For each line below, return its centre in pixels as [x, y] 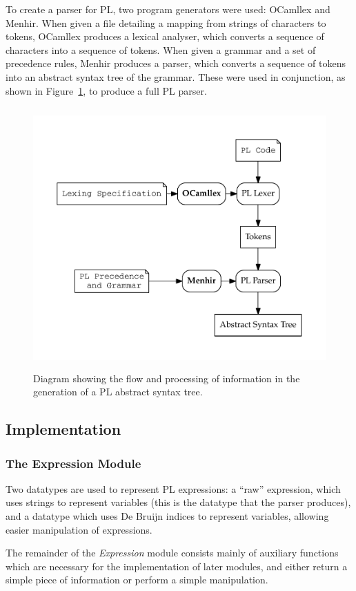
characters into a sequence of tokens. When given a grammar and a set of [161, 49]
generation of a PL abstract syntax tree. [118, 392]
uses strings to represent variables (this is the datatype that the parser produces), [178, 502]
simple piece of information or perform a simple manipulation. [137, 580]
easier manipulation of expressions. [79, 529]
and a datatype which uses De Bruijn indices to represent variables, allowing [167, 516]
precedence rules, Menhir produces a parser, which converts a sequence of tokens [176, 63]
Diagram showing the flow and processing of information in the [167, 378]
